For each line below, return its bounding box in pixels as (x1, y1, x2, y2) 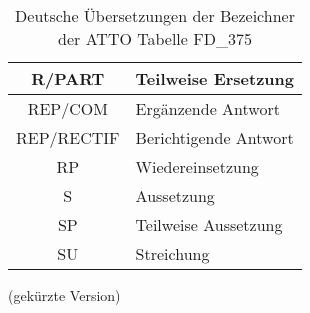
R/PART (31, 67, 105, 90)
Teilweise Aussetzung (135, 213, 283, 236)
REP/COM (27, 97, 108, 120)
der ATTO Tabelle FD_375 (58, 27, 252, 50)
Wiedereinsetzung (135, 155, 259, 178)
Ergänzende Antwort (135, 97, 280, 120)
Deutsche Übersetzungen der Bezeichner (15, 4, 295, 27)
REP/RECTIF (16, 126, 120, 149)
